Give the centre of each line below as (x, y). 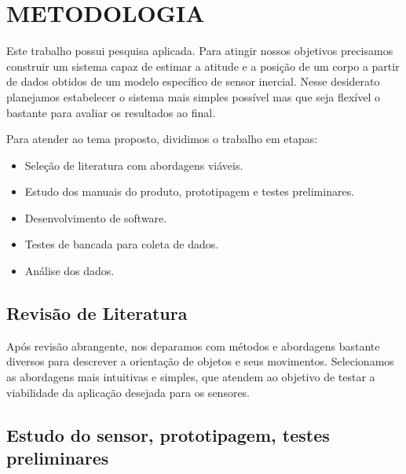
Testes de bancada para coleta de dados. (122, 244)
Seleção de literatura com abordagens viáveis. (134, 165)
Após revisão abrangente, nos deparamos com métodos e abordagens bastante (193, 345)
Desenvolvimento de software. (96, 217)
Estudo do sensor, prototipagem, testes (168, 434)
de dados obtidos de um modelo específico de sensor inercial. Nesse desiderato (193, 81)
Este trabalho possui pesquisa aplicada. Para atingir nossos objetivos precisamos (200, 51)
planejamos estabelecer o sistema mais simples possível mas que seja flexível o (193, 96)
